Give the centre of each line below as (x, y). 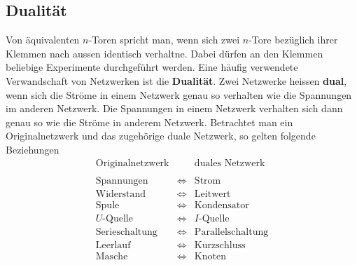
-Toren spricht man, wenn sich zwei (164, 40)
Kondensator (222, 205)
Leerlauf (113, 245)
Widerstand (121, 194)
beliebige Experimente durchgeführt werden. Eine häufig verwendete (152, 67)
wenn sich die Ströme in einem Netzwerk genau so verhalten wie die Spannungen (179, 94)
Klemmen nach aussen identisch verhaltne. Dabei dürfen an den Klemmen (164, 53)
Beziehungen (33, 149)
